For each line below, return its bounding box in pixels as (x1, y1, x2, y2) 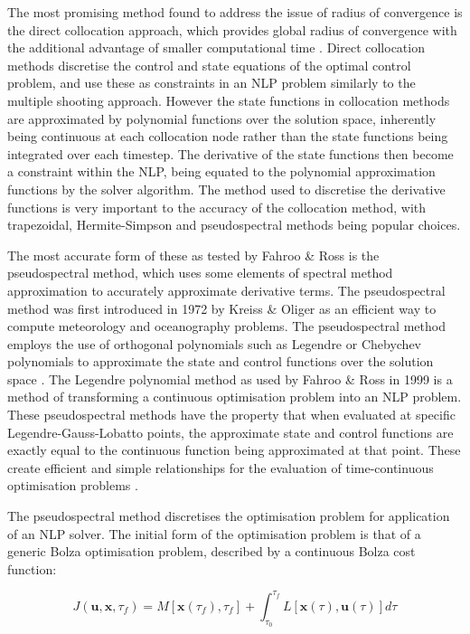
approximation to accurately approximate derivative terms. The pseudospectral (7, 280, 446, 299)
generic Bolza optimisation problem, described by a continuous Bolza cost (7, 542, 416, 561)
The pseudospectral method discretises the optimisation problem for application (7, 506, 450, 525)
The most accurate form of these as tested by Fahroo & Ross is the (7, 245, 380, 264)
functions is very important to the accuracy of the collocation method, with (7, 197, 427, 216)
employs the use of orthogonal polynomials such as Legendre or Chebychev (7, 334, 422, 353)
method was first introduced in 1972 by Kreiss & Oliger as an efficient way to (7, 298, 437, 317)
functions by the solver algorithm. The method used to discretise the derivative (7, 179, 446, 198)
